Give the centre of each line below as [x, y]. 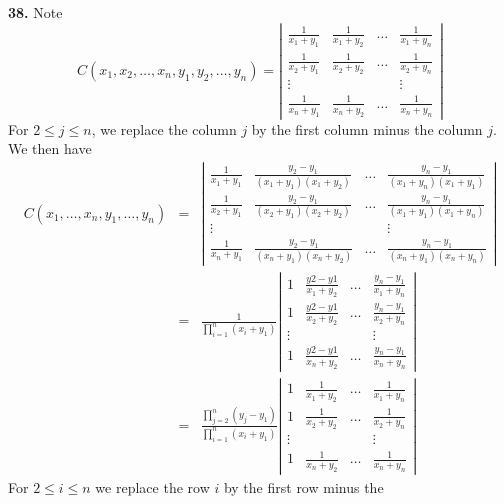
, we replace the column [164, 128]
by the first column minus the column [367, 128]
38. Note [35, 12]
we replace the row [152, 486]
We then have [50, 148]
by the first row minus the [303, 486]
